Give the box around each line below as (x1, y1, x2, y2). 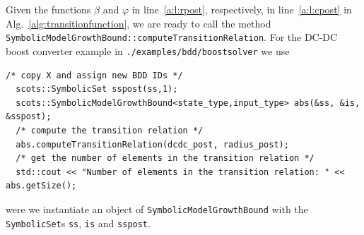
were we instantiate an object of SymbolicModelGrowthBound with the (6, 201, 308, 216)
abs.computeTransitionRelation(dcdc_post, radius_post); (16, 139, 289, 150)
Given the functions (6, 2, 91, 16)
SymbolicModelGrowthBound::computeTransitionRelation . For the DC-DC (6, 30, 338, 44)
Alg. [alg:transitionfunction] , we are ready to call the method (6, 16, 271, 30)
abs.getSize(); (6, 181, 77, 191)
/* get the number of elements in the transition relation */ (16, 153, 315, 164)
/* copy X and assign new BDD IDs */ (6, 70, 183, 80)
